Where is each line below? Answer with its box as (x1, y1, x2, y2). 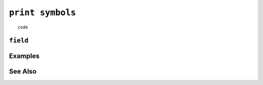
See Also (9, 68, 37, 76)
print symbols (9, 7, 76, 18)
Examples (9, 52, 40, 60)
